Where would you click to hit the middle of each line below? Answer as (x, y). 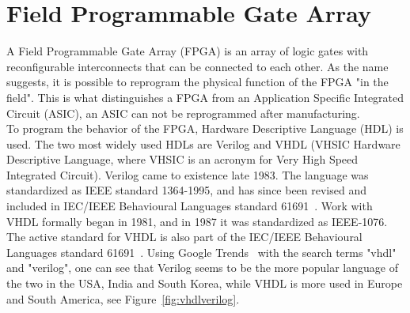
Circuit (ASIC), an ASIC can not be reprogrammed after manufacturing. (183, 113)
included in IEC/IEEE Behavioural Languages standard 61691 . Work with (190, 206)
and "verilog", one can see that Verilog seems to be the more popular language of (202, 268)
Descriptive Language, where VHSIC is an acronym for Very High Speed (182, 159)
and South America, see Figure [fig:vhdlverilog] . (123, 298)
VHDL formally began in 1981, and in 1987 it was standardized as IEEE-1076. (197, 221)
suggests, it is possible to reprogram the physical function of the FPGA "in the (197, 82)
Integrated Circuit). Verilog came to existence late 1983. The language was (188, 174)
